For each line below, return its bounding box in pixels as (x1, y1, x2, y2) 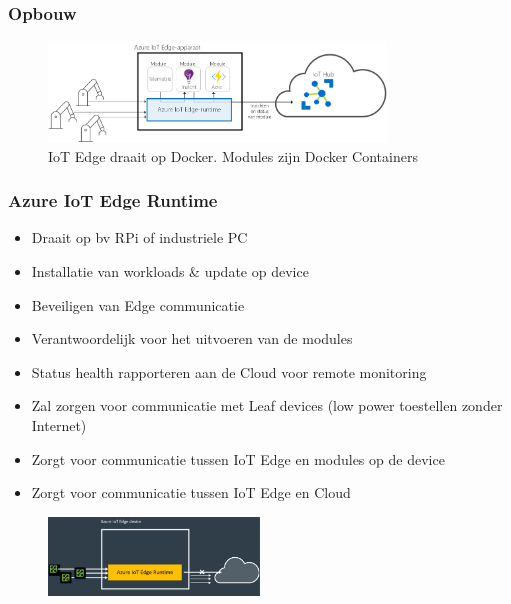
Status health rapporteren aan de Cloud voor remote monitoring (31, 361, 427, 382)
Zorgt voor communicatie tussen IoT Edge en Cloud (31, 482, 351, 503)
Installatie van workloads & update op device (31, 261, 309, 281)
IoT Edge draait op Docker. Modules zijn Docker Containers (48, 145, 418, 166)
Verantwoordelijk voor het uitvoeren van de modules (31, 328, 353, 349)
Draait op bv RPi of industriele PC (31, 227, 248, 248)
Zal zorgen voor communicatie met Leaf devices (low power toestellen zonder (31, 395, 503, 416)
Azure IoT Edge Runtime (8, 188, 218, 213)
